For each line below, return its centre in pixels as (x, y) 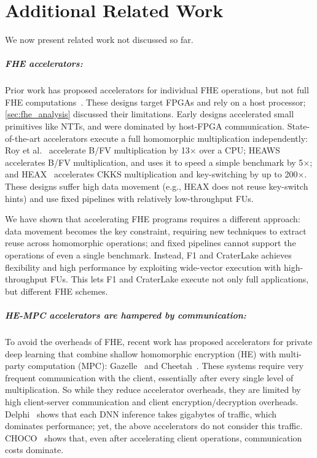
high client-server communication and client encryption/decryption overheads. (152, 401)
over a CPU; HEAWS (240, 150)
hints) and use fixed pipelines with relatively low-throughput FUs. (129, 198)
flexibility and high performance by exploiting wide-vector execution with (143, 267)
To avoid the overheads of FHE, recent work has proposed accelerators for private (159, 341)
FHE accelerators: (44, 64)
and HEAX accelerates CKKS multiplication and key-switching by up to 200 (151, 174)
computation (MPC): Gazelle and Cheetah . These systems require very (166, 366)
